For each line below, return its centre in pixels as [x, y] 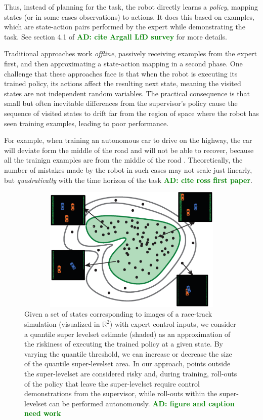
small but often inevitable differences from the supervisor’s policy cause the [121, 103]
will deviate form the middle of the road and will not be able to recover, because [129, 150]
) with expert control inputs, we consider [173, 324]
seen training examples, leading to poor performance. [86, 123]
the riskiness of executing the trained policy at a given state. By [124, 344]
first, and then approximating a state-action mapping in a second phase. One [123, 63]
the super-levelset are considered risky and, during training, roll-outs [131, 374]
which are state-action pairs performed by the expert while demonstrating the [125, 27]
